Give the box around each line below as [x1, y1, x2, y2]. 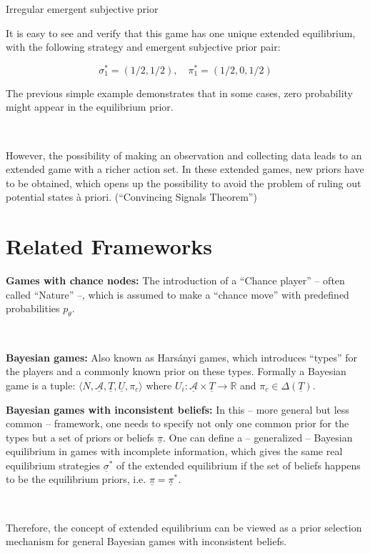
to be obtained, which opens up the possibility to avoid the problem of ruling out [6, 175, 361, 190]
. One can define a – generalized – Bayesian [162, 429, 353, 444]
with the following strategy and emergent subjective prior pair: [6, 39, 281, 54]
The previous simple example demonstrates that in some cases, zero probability [6, 85, 353, 100]
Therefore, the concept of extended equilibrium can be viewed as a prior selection [6, 519, 362, 534]
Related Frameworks [6, 231, 212, 261]
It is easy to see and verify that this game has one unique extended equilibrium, [6, 25, 356, 40]
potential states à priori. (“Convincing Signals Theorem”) [6, 189, 257, 204]
